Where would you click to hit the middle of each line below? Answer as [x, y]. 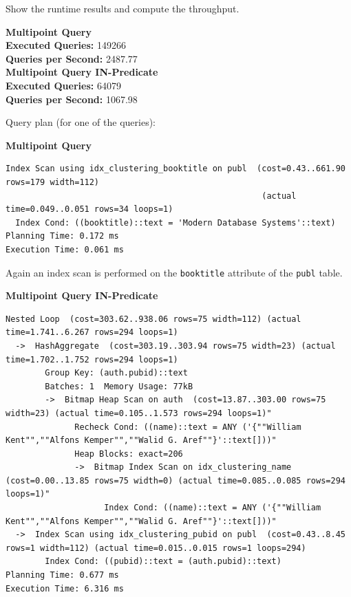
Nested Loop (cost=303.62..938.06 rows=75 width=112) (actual [153, 319]
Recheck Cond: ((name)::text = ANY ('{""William [188, 427]
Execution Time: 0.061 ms [65, 249]
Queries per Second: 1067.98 [72, 99]
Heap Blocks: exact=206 [129, 454]
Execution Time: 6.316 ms [65, 588]
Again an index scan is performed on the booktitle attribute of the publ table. [174, 272]
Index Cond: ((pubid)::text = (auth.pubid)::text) [163, 562]
